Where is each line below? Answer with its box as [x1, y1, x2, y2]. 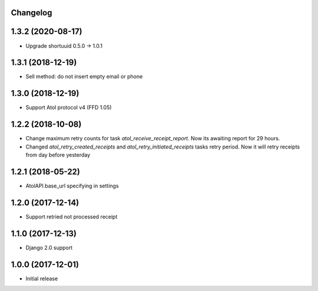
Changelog [11, 8, 52, 18]
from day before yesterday [25, 151, 91, 158]
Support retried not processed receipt [25, 213, 118, 220]
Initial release [25, 275, 58, 282]
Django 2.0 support [25, 244, 73, 251]
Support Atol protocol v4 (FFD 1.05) [25, 104, 112, 111]
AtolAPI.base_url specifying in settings [25, 182, 119, 189]
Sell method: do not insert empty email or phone [25, 73, 143, 80]
